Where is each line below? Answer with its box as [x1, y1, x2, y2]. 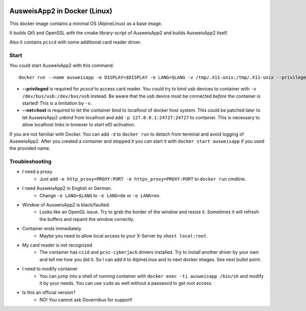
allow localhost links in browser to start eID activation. [22, 122, 136, 128]
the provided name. [9, 145, 50, 151]
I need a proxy [22, 169, 53, 175]
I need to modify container [22, 266, 78, 272]
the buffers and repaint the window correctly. [39, 216, 135, 222]
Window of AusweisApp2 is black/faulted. [22, 202, 111, 208]
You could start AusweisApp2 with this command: [9, 62, 114, 69]
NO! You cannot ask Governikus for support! [39, 297, 133, 303]
